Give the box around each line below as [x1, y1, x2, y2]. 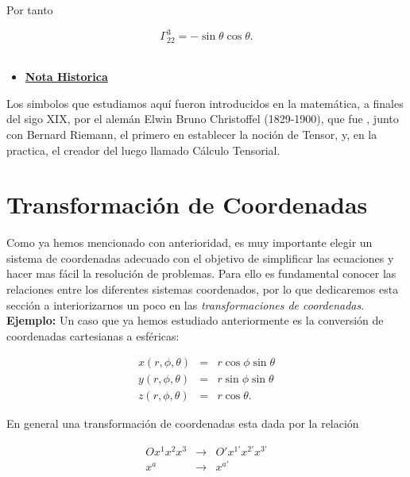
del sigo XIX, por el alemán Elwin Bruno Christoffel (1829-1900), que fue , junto [6, 110, 399, 127]
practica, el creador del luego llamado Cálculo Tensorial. [6, 141, 280, 158]
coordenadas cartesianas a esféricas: [6, 327, 180, 344]
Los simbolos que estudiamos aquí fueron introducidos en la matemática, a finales [6, 94, 404, 111]
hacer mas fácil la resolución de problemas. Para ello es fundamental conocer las [6, 265, 396, 282]
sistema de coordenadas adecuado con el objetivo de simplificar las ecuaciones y [6, 249, 394, 266]
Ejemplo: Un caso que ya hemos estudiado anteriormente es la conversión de [6, 312, 384, 329]
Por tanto [6, 2, 53, 17]
